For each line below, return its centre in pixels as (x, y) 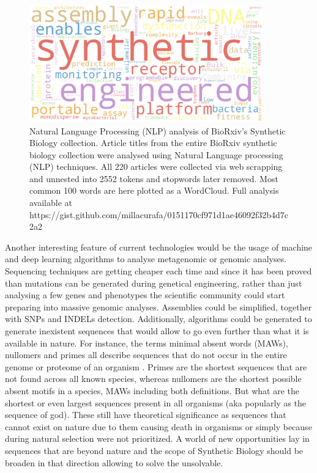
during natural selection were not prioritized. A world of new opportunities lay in (157, 438)
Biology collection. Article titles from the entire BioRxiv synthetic (153, 143)
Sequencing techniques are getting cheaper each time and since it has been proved (158, 271)
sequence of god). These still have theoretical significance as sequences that (146, 415)
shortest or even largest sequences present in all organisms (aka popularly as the (156, 402)
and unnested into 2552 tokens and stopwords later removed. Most (154, 178)
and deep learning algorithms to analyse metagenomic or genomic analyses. (146, 259)
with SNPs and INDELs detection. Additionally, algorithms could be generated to (158, 319)
